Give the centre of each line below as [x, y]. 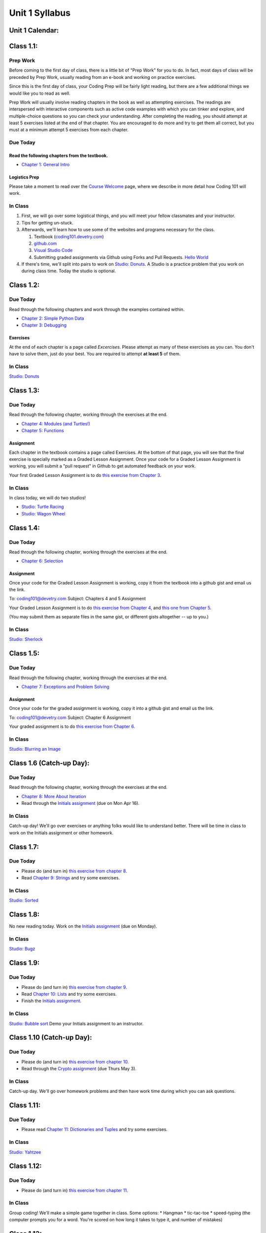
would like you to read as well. [40, 93]
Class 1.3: [24, 390]
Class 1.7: [24, 847]
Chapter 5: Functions [43, 431]
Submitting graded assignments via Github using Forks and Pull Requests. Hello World [121, 257]
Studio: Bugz [22, 949]
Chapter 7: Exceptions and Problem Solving [65, 687]
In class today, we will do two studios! [48, 498]
